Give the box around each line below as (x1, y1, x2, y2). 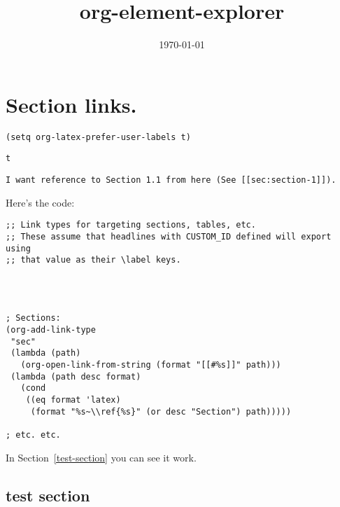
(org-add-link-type (6, 325, 96, 335)
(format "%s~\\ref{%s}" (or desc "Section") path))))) (30, 406, 292, 417)
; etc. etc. (6, 430, 61, 440)
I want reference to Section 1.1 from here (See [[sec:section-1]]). (6, 174, 337, 185)
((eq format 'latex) (25, 395, 121, 405)
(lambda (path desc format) (10, 371, 141, 382)
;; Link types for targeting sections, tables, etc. (6, 220, 256, 230)
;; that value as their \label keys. (6, 255, 181, 265)
